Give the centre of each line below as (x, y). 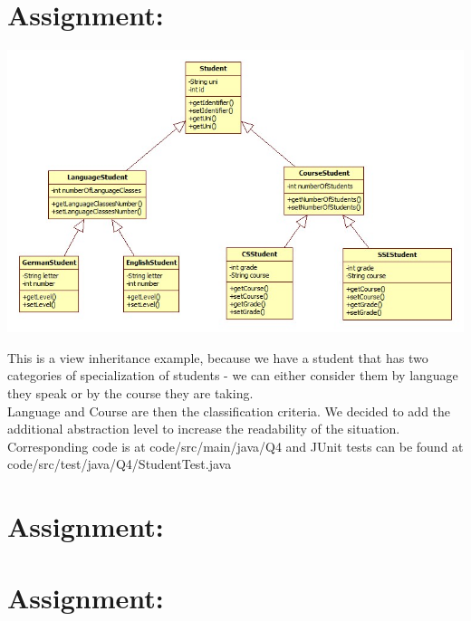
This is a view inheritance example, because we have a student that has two (218, 357)
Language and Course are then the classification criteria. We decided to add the (229, 411)
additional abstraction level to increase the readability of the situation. (204, 429)
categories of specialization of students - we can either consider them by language (233, 375)
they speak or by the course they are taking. (130, 393)
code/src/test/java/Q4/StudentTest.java (120, 464)
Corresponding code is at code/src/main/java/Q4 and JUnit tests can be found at (235, 446)
